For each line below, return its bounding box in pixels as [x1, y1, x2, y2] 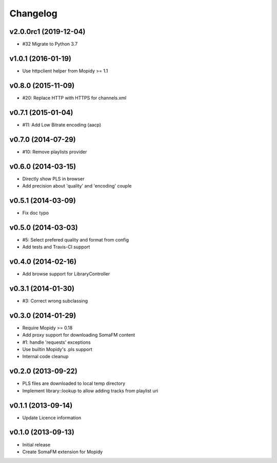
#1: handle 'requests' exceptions [22, 339, 91, 345]
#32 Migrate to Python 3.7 [22, 41, 78, 47]
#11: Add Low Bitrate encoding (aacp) [22, 121, 102, 128]
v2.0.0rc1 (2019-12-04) [9, 27, 86, 36]
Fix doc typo [22, 210, 49, 216]
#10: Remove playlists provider [22, 149, 87, 155]
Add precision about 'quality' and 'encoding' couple [22, 182, 132, 189]
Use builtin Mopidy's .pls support [22, 346, 92, 353]
